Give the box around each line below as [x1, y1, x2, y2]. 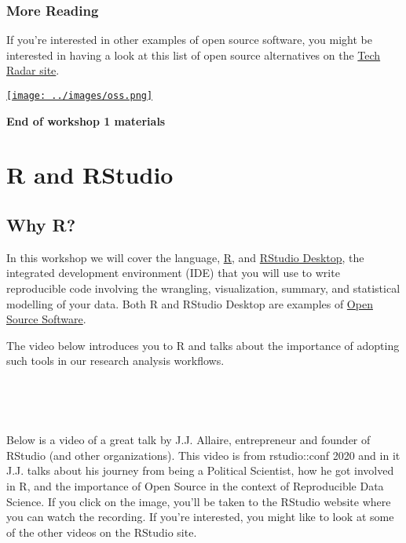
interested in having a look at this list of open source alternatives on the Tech [6, 46, 381, 63]
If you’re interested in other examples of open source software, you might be [6, 31, 372, 48]
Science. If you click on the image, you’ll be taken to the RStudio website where [6, 493, 391, 509]
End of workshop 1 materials [6, 112, 166, 129]
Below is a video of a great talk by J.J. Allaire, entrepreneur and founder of [6, 432, 371, 448]
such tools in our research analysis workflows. [6, 352, 225, 369]
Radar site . [6, 62, 60, 78]
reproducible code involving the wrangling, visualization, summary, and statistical [6, 280, 401, 297]
